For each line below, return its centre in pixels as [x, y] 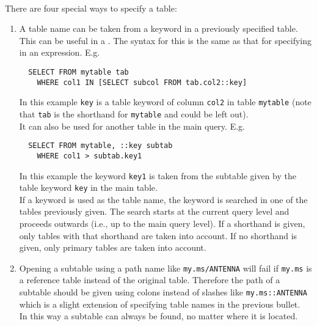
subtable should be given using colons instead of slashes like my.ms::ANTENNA [163, 292]
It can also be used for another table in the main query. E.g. [132, 126]
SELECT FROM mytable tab [78, 72]
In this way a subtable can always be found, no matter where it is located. [158, 316]
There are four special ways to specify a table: [91, 8]
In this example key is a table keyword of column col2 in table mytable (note [165, 102]
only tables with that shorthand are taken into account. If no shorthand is [158, 235]
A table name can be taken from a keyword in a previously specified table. [158, 28]
